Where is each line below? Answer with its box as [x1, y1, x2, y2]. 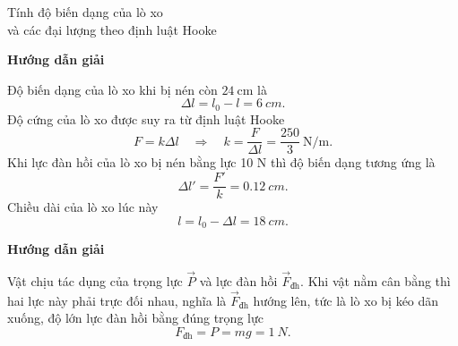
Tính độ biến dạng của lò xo [7, 3, 163, 21]
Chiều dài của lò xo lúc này [7, 198, 159, 216]
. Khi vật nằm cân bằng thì [300, 272, 451, 290]
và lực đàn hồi [199, 272, 278, 290]
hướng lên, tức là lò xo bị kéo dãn [253, 291, 439, 309]
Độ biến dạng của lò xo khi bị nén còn [7, 80, 218, 98]
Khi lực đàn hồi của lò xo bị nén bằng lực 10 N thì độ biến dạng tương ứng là [7, 153, 436, 172]
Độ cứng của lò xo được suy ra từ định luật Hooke [7, 109, 285, 128]
